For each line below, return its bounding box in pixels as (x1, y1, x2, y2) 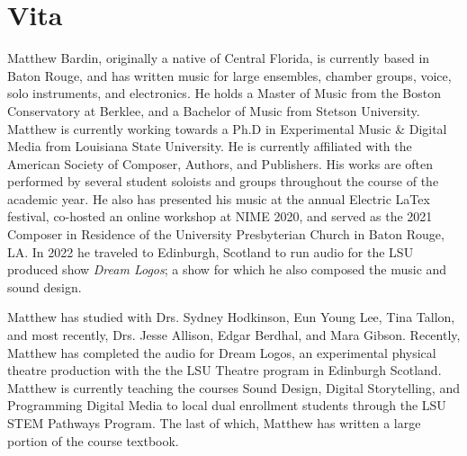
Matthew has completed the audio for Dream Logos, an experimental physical (7, 343, 436, 362)
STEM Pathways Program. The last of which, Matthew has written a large (7, 414, 421, 432)
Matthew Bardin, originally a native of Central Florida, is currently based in (7, 49, 430, 67)
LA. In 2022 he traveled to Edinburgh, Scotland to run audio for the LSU (7, 242, 414, 261)
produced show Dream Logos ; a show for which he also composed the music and (7, 260, 447, 279)
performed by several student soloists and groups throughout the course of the (7, 172, 439, 191)
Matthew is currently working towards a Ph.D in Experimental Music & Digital (7, 119, 447, 138)
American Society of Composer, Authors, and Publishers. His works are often (7, 154, 434, 173)
